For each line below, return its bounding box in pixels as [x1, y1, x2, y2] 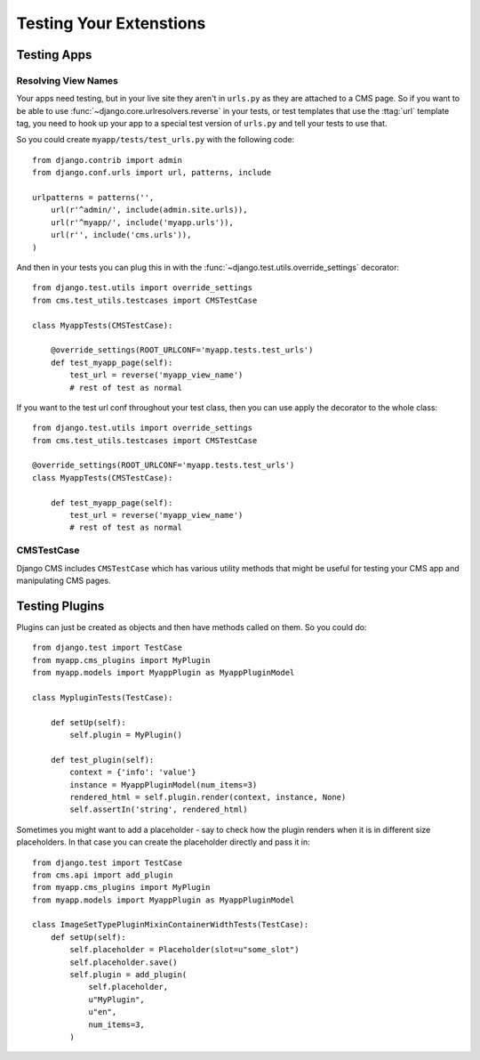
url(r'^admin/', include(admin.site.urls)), [50, 205, 248, 215]
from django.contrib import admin [32, 155, 182, 165]
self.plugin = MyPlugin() [69, 730, 182, 740]
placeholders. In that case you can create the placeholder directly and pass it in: [16, 837, 310, 847]
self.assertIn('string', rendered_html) [69, 805, 248, 814]
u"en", [88, 1007, 117, 1017]
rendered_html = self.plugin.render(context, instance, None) [69, 792, 347, 802]
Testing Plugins [16, 598, 105, 613]
